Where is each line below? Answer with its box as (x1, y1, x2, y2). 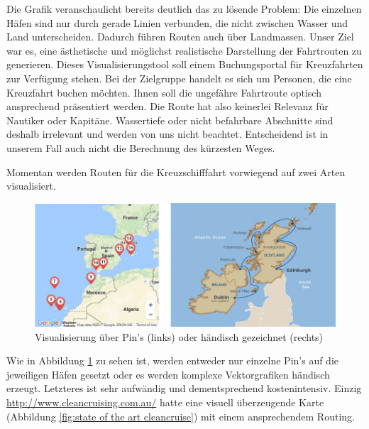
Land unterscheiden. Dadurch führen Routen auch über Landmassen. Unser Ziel (6, 29, 354, 44)
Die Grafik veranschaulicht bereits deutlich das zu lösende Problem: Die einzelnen (6, 1, 362, 16)
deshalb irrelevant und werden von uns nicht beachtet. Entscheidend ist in (6, 126, 329, 141)
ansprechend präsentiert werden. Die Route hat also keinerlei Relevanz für (6, 99, 329, 114)
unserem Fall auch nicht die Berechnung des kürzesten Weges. (6, 140, 275, 155)
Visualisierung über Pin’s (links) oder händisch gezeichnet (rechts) (35, 329, 324, 344)
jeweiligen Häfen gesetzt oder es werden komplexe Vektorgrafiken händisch (6, 366, 330, 381)
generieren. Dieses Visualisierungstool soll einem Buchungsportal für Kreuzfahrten (6, 57, 363, 72)
